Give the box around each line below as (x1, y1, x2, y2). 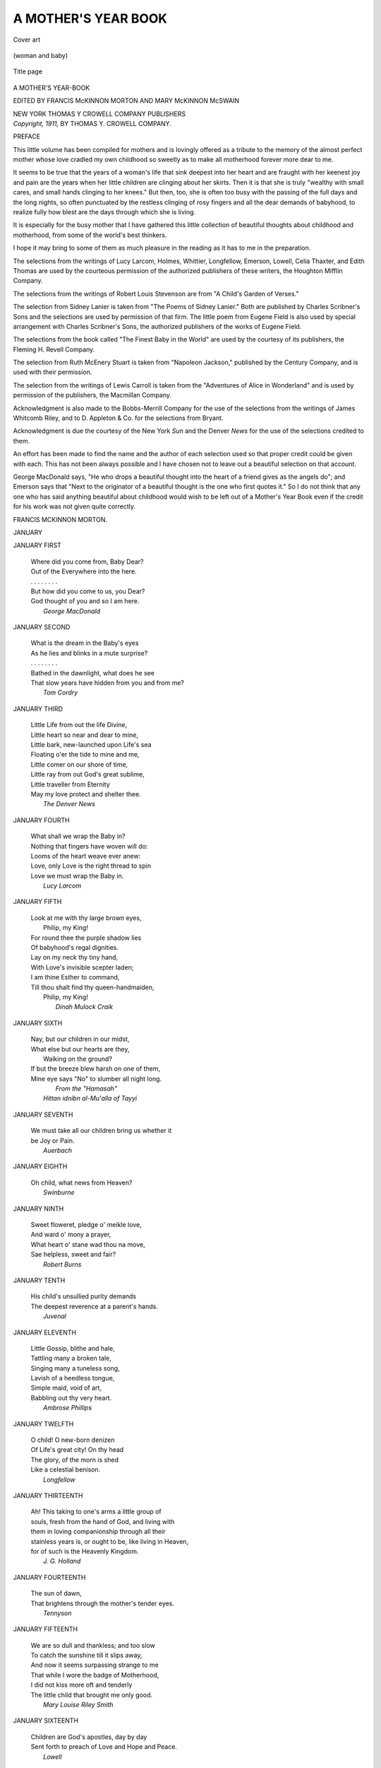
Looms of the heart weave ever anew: (30, 851, 141, 860)
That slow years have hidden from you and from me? (30, 679, 185, 687)
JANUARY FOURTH (13, 815, 70, 824)
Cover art (13, 35, 41, 44)
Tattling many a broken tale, (30, 1354, 112, 1363)
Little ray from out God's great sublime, (30, 770, 145, 779)
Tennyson (43, 1609, 72, 1617)
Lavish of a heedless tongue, (30, 1374, 115, 1383)
